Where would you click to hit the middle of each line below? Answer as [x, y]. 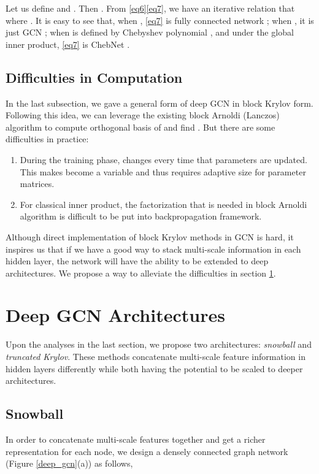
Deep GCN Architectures [115, 315]
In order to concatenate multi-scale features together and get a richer [136, 439]
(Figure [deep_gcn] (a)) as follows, [69, 463]
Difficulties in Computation [94, 77]
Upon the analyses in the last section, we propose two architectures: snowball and [159, 344]
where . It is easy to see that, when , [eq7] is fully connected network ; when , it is [160, 20]
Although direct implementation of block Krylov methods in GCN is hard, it [150, 236]
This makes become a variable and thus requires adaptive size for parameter [163, 171]
